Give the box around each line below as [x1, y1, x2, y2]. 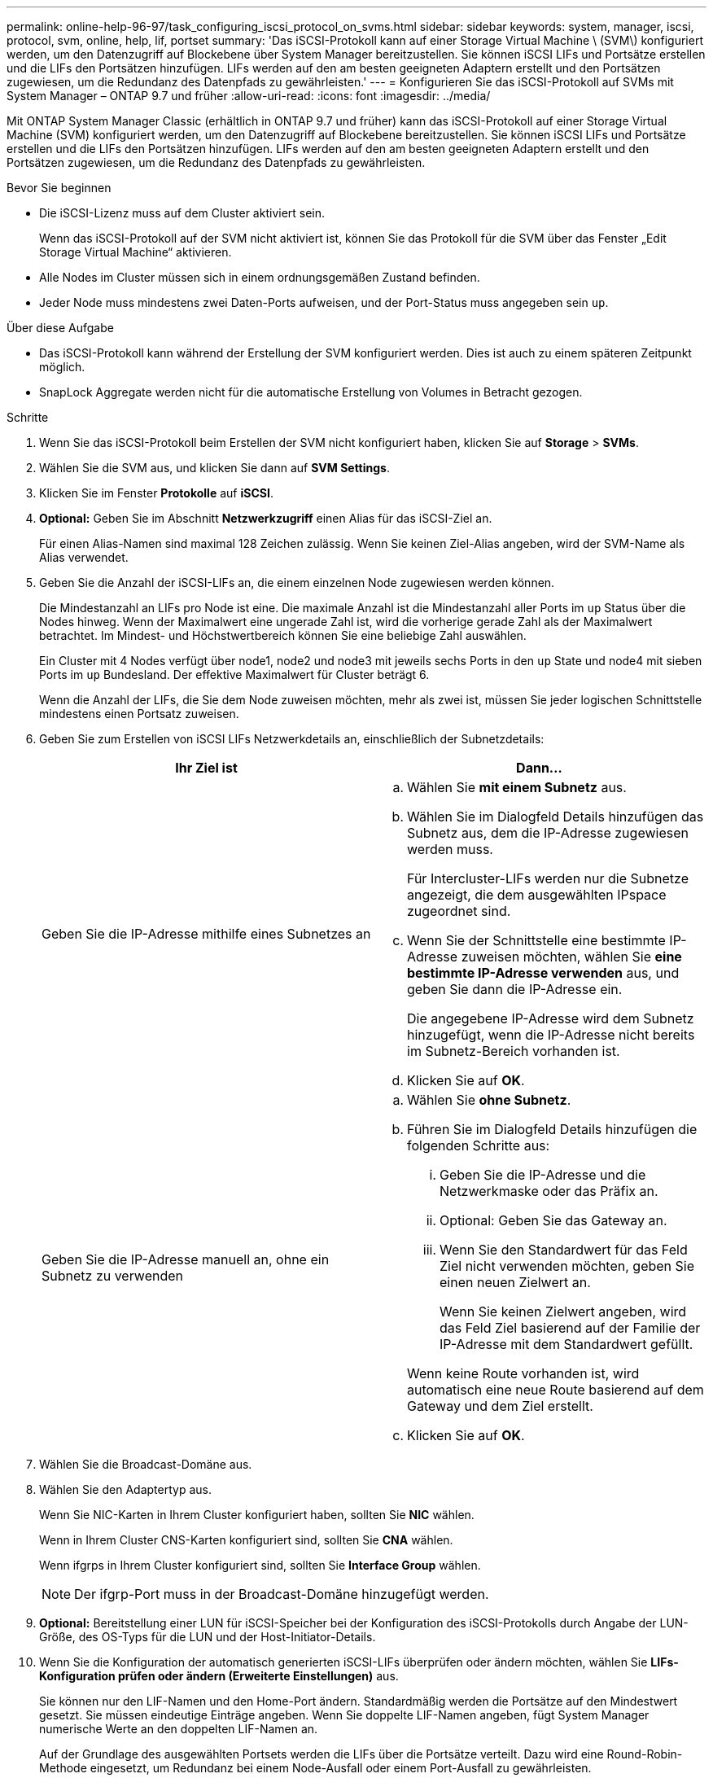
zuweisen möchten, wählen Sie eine [461, 948, 682, 965]
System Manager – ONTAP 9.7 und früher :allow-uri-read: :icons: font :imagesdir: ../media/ [7, 89, 491, 103]
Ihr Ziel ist [175, 760, 238, 776]
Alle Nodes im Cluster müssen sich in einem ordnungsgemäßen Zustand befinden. [39, 270, 480, 284]
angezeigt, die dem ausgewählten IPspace [407, 887, 667, 903]
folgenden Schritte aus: [407, 1137, 550, 1154]
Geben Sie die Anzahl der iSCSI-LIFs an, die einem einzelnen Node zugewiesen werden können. [39, 576, 555, 589]
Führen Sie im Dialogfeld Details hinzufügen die [407, 1121, 698, 1137]
